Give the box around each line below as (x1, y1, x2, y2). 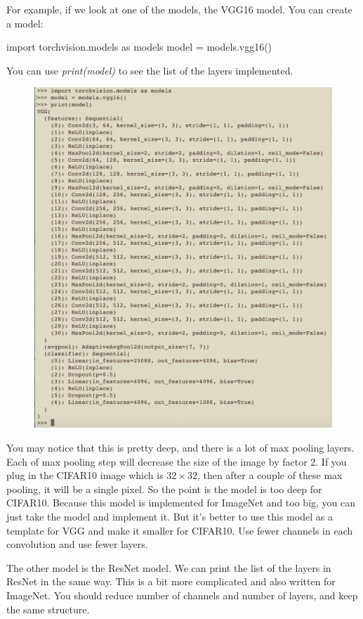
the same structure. (6, 601, 90, 616)
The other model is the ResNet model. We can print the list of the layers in (6, 560, 331, 575)
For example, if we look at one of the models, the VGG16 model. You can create (6, 2, 352, 16)
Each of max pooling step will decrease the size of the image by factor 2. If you (6, 454, 347, 468)
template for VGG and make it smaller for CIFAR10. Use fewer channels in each (6, 523, 353, 537)
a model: (6, 15, 44, 30)
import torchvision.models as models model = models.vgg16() (6, 39, 272, 54)
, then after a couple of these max (197, 468, 343, 483)
